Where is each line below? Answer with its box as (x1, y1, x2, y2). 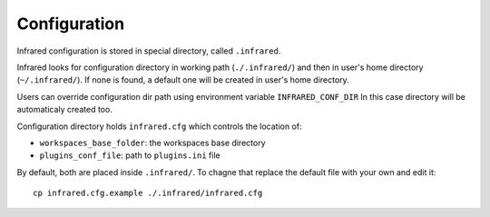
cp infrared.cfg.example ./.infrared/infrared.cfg (33, 188, 263, 199)
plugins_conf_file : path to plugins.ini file (39, 150, 221, 161)
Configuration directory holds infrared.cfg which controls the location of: (16, 121, 303, 132)
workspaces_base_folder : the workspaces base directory (39, 137, 267, 148)
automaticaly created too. (16, 104, 113, 115)
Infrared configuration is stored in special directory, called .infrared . (16, 45, 281, 56)
